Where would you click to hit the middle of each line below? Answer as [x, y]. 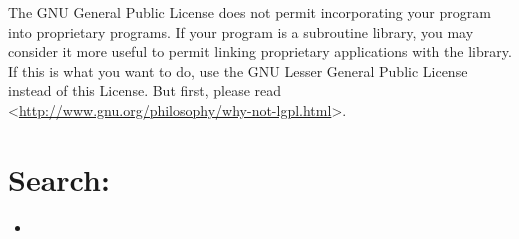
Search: [59, 178]
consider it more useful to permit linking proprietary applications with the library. [260, 51]
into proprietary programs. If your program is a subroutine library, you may [241, 31]
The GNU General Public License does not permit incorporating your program [249, 12]
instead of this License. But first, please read [145, 90]
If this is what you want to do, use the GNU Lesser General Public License [238, 70]
